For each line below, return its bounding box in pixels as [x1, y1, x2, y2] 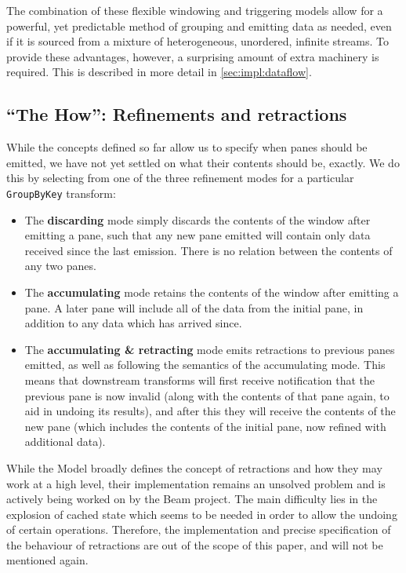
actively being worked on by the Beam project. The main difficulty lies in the [6, 491, 378, 507]
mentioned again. [6, 552, 89, 568]
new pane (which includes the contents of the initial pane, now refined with [24, 418, 386, 434]
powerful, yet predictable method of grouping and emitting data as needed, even [6, 17, 392, 34]
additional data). [24, 433, 106, 450]
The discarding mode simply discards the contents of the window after [24, 211, 371, 228]
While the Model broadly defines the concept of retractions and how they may [6, 459, 382, 476]
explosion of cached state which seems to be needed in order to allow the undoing [6, 505, 397, 522]
